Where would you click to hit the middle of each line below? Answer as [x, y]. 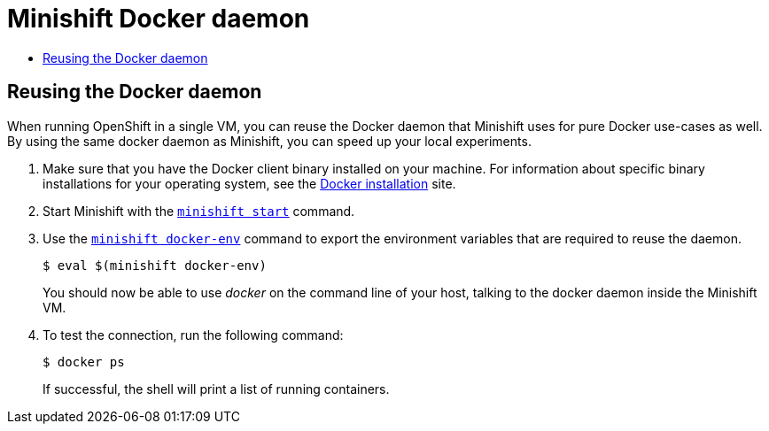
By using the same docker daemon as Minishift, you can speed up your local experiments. [269, 141]
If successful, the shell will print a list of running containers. [216, 389]
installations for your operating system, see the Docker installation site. [249, 183]
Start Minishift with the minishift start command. [199, 211]
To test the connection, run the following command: [193, 335]
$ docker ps [84, 362]
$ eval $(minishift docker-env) [155, 265]
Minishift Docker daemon [159, 19]
